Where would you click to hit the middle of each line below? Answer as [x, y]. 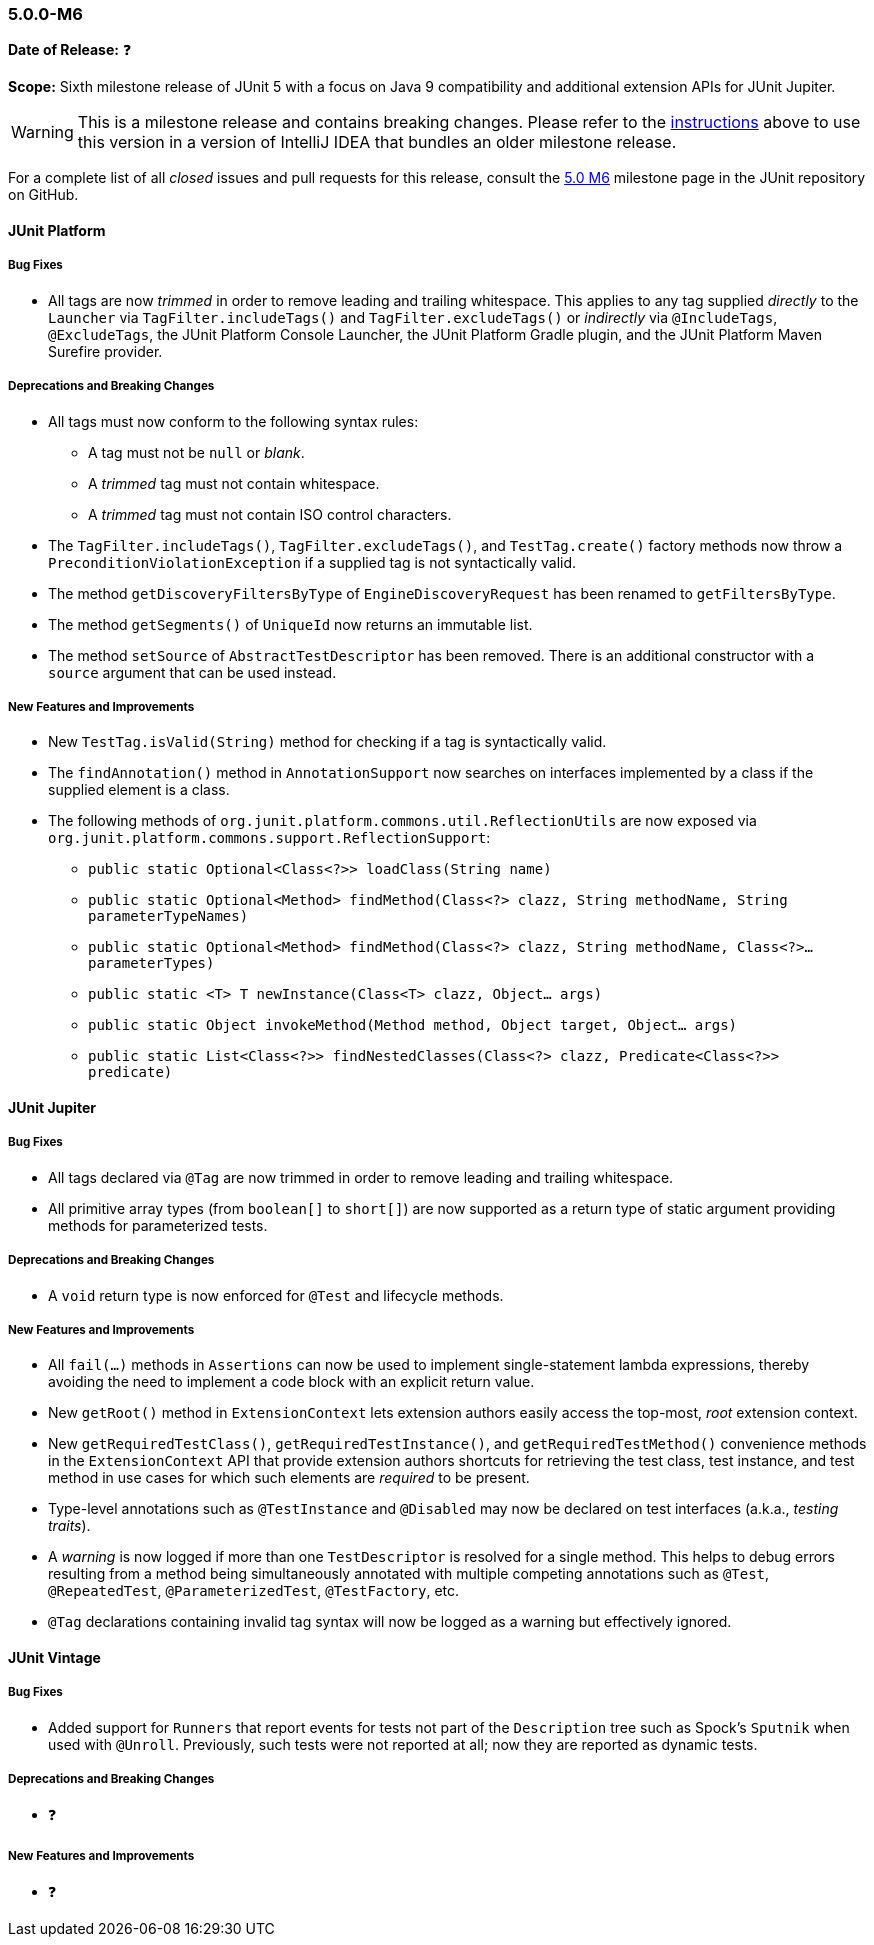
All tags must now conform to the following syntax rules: [233, 421]
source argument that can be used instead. [192, 672]
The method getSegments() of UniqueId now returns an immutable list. [290, 624]
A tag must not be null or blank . [196, 452]
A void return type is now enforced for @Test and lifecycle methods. [276, 1295]
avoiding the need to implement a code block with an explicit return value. [291, 1382]
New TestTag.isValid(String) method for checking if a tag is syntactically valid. [327, 742]
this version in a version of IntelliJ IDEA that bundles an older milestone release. [377, 142]
